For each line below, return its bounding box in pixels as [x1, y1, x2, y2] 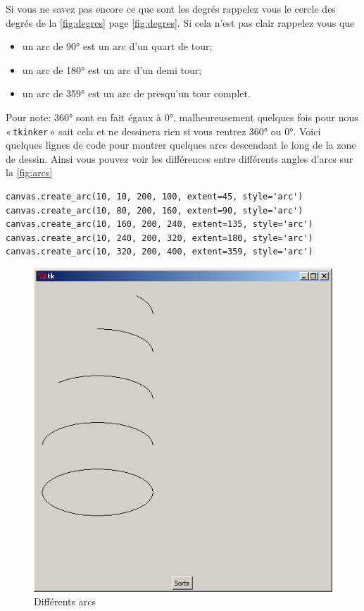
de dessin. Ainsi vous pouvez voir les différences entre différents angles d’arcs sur [6, 151, 353, 166]
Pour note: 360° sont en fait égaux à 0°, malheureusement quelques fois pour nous [6, 109, 358, 124]
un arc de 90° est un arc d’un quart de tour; [22, 39, 213, 54]
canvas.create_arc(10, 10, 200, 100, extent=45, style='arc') [6, 192, 303, 202]
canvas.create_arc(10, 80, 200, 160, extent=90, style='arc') [6, 205, 303, 216]
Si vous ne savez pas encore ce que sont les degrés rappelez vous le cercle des [6, 1, 336, 16]
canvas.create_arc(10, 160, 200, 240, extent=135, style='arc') [6, 219, 313, 230]
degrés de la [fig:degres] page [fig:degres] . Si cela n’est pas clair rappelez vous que [6, 15, 355, 30]
